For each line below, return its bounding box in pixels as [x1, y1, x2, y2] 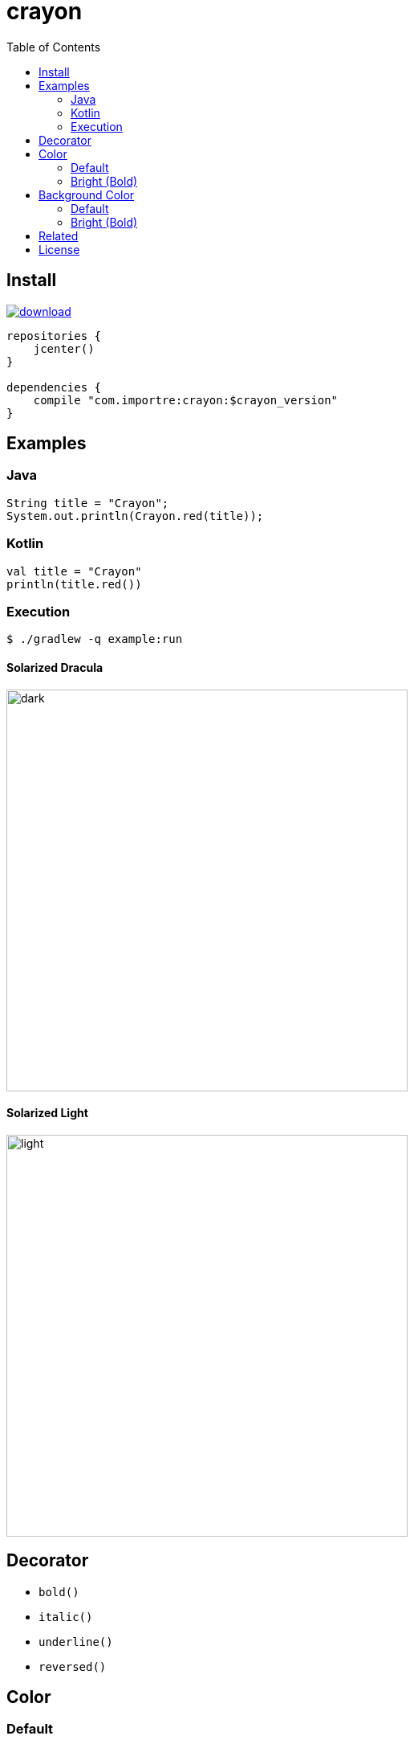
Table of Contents [6, 39, 101, 54]
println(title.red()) [6, 577, 142, 591]
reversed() [39, 1660, 107, 1673]
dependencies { [6, 380, 102, 394]
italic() [39, 1610, 93, 1623]
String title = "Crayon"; [6, 496, 169, 510]
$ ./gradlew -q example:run [6, 633, 183, 646]
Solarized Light [6, 1106, 88, 1120]
